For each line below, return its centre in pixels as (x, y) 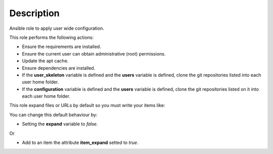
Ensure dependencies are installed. (59, 68)
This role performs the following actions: (52, 37)
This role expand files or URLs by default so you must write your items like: (87, 106)
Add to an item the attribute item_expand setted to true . (80, 143)
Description (35, 13)
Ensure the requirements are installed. (61, 47)
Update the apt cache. (45, 61)
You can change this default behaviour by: (53, 115)
